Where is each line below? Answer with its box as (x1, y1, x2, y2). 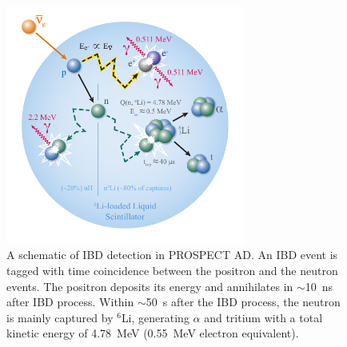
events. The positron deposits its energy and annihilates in (6, 277, 293, 294)
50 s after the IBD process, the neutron (146, 293, 341, 310)
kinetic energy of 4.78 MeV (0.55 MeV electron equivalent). (6, 325, 299, 341)
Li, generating (121, 309, 189, 325)
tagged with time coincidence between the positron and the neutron (6, 261, 338, 278)
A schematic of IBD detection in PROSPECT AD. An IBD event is (6, 246, 338, 263)
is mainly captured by (6, 309, 114, 325)
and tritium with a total (204, 309, 323, 325)
